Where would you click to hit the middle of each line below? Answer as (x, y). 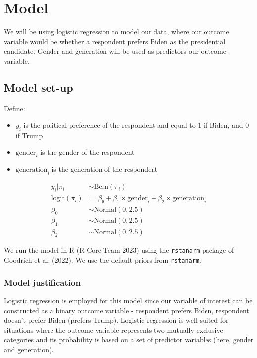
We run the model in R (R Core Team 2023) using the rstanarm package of (119, 250)
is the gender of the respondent (87, 152)
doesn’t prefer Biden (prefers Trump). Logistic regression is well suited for (116, 320)
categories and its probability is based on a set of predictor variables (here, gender (129, 339)
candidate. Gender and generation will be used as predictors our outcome (115, 51)
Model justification (42, 282)
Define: (15, 108)
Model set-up (39, 87)
